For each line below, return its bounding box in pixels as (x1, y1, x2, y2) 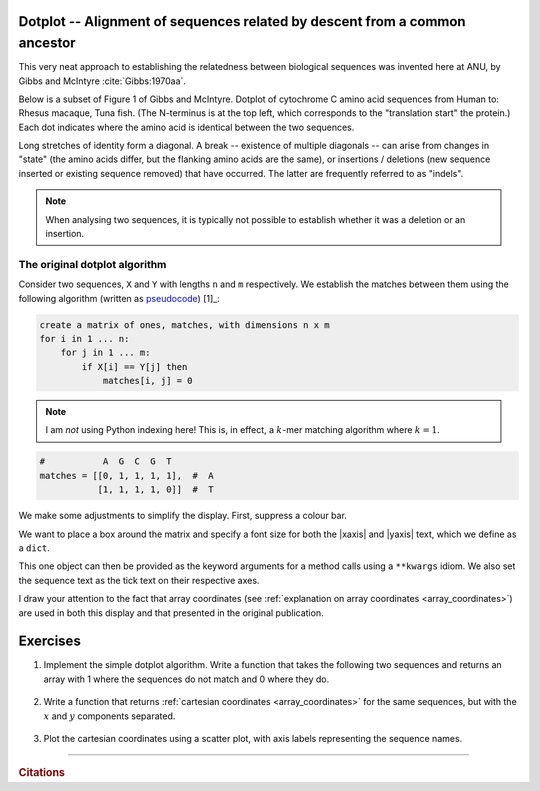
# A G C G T (39, 456, 172, 467)
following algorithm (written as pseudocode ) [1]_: (18, 292, 220, 304)
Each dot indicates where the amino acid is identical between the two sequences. (18, 121, 355, 133)
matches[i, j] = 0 (102, 375, 194, 387)
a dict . (18, 542, 50, 554)
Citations (18, 766, 65, 780)
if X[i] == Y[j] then (81, 361, 188, 372)
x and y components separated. (43, 710, 176, 722)
